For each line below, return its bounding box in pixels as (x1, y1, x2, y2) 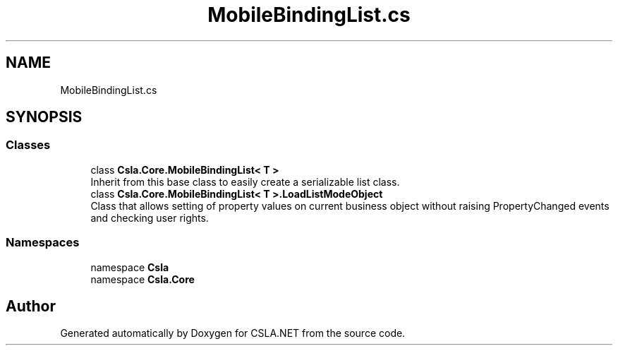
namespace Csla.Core (90, 273, 195, 285)
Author (6, 297, 56, 315)
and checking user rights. (90, 211, 209, 224)
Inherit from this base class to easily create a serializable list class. (90, 175, 400, 188)
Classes (6, 138, 51, 153)
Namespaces (6, 235, 80, 250)
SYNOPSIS (6, 108, 83, 126)
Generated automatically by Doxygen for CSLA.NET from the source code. (60, 327, 406, 340)
